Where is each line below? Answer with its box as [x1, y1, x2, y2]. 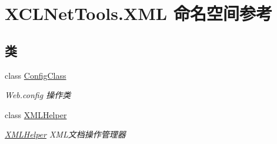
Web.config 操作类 [5, 89, 71, 101]
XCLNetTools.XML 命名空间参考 [5, 1, 272, 25]
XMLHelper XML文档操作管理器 [5, 128, 126, 140]
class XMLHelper [5, 108, 67, 120]
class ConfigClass [5, 69, 66, 81]
